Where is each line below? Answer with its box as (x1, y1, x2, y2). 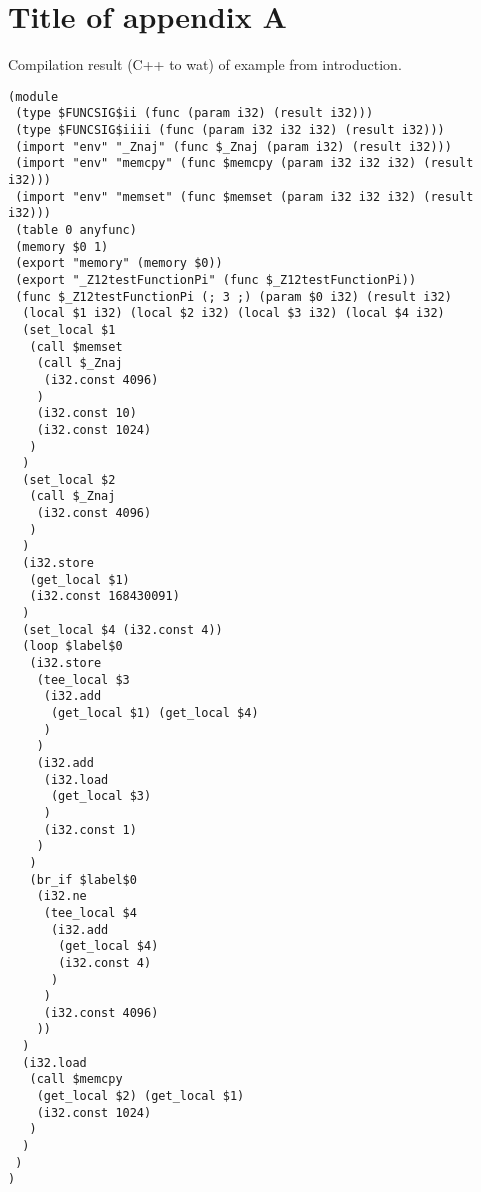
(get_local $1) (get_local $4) (50, 706, 259, 720)
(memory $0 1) (15, 239, 109, 254)
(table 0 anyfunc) (15, 222, 137, 237)
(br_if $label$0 (29, 872, 137, 887)
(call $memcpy (29, 1072, 123, 1087)
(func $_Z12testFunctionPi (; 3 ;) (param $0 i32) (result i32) (15, 289, 452, 304)
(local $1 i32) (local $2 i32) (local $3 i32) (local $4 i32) (22, 306, 445, 321)
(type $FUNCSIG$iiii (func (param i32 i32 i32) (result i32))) (15, 123, 445, 138)
